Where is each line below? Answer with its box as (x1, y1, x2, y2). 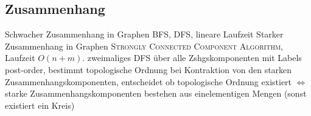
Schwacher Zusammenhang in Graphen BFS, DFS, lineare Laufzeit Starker (5, 28, 284, 40)
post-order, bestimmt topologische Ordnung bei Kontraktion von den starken (5, 63, 292, 76)
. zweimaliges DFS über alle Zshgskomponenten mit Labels (82, 51, 302, 64)
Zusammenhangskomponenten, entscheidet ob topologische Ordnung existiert (5, 75, 292, 88)
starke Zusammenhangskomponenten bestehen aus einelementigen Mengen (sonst (5, 87, 307, 100)
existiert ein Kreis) (5, 98, 75, 111)
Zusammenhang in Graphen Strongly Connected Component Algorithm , (5, 39, 284, 52)
